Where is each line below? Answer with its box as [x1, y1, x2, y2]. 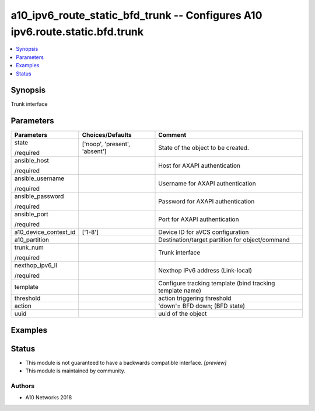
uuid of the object [158, 310, 207, 318]
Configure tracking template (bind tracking [158, 279, 275, 288]
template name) [158, 286, 201, 295]
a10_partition [14, 236, 50, 244]
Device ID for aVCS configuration [158, 228, 249, 236]
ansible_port [14, 210, 49, 219]
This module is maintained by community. [25, 367, 125, 374]
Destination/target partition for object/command [158, 236, 290, 244]
